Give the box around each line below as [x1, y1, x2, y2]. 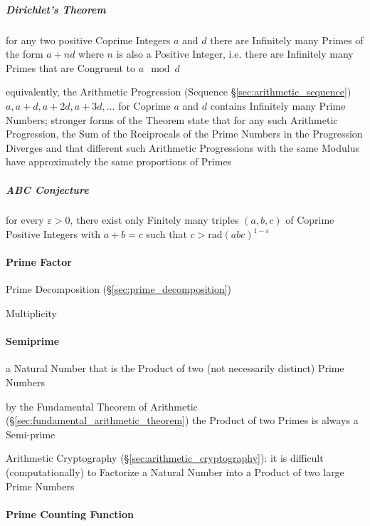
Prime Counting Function [6, 506, 134, 521]
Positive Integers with [6, 227, 100, 242]
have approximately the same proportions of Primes [6, 154, 232, 169]
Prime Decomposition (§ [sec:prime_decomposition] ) [6, 282, 232, 296]
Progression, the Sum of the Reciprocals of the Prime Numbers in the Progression [6, 126, 363, 141]
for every [6, 212, 44, 227]
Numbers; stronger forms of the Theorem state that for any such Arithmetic [6, 112, 338, 127]
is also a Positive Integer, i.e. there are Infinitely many [116, 46, 354, 61]
